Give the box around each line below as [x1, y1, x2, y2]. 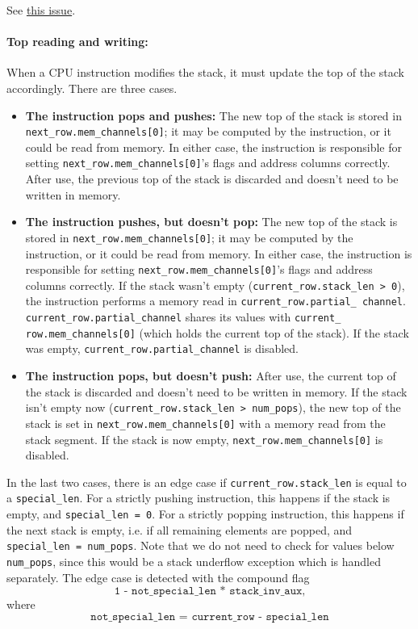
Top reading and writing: [6, 33, 148, 50]
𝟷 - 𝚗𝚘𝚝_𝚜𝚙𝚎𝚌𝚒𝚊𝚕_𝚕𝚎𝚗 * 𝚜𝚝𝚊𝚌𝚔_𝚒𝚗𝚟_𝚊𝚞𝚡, [114, 585, 306, 598]
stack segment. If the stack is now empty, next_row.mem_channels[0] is [25, 430, 383, 447]
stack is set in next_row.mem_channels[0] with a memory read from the [25, 414, 386, 431]
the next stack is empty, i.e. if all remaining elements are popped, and [6, 521, 353, 538]
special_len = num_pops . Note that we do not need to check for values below [6, 537, 395, 554]
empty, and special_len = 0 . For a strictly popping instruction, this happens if [6, 505, 404, 522]
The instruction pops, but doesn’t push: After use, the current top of [25, 367, 396, 384]
